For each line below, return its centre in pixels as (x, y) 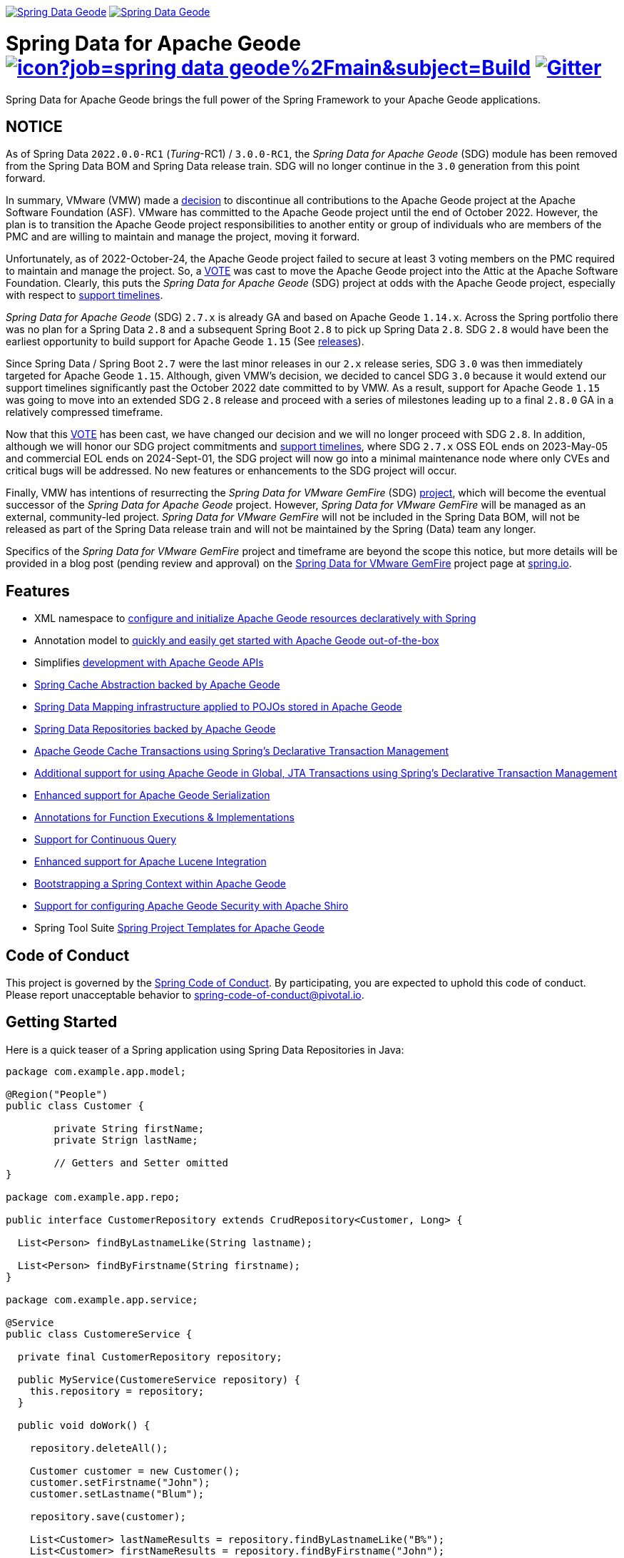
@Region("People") (57, 1094)
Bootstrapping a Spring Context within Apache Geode (160, 884)
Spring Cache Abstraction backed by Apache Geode (157, 685)
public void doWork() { (84, 1425)
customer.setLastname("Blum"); (117, 1493)
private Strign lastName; (126, 1140)
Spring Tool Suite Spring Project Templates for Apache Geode (179, 928)
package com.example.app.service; (102, 1299)
